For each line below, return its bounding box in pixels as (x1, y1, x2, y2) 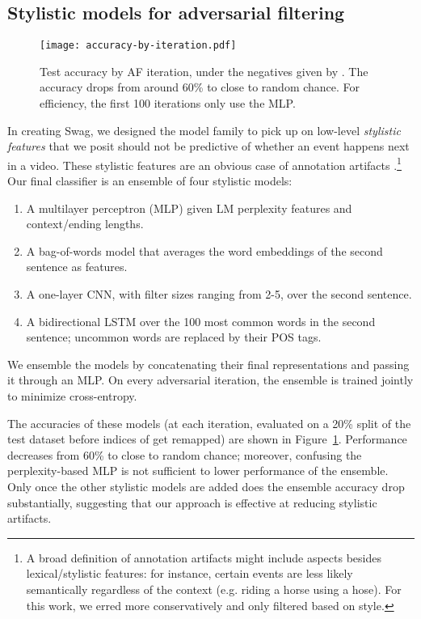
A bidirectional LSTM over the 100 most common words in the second (26, 312, 376, 329)
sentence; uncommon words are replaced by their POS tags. (26, 329, 322, 346)
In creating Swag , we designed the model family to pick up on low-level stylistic (7, 121, 401, 138)
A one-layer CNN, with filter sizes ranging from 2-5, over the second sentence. (26, 286, 412, 303)
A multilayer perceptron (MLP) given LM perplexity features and (26, 199, 352, 216)
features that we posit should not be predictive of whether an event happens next (7, 138, 410, 155)
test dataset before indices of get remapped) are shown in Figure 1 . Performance (7, 430, 407, 447)
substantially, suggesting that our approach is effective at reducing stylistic (7, 494, 377, 511)
